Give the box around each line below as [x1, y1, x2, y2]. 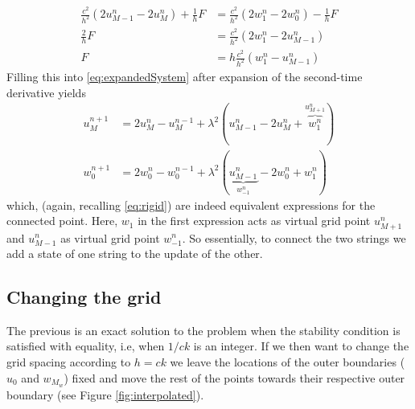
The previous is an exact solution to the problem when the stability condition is [6, 321, 401, 338]
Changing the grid [6, 284, 162, 309]
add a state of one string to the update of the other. [6, 245, 263, 262]
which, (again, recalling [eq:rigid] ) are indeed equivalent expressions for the [6, 196, 376, 213]
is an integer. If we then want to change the [193, 337, 409, 354]
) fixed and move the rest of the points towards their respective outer [64, 369, 405, 386]
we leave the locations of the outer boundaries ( [170, 354, 405, 370]
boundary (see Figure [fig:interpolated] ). [6, 386, 204, 403]
